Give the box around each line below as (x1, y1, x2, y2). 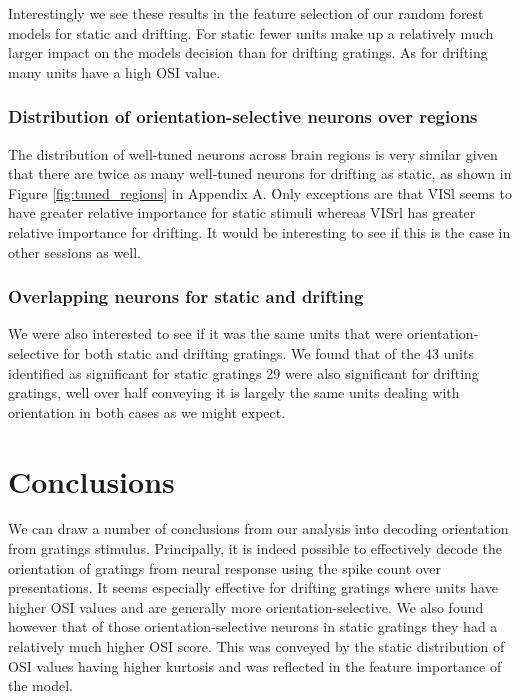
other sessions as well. (8, 241, 141, 262)
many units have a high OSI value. (8, 61, 221, 82)
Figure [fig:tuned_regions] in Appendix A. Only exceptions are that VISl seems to (8, 182, 512, 203)
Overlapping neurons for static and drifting (8, 284, 364, 309)
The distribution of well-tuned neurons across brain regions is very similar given (8, 143, 498, 164)
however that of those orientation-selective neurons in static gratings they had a (8, 616, 498, 637)
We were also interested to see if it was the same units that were (8, 323, 403, 344)
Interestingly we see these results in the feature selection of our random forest (8, 3, 484, 23)
